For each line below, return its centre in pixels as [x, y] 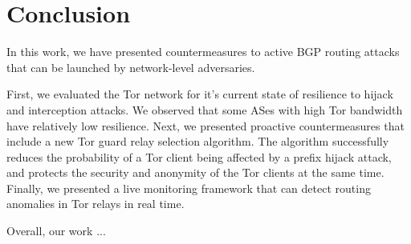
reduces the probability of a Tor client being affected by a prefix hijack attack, [199, 156]
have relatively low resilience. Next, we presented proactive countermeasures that [205, 125]
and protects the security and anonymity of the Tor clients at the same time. [195, 172]
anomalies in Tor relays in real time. [96, 204]
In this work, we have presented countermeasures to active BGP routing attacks [203, 52]
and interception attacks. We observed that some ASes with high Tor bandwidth [205, 109]
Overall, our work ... [56, 231]
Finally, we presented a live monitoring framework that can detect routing [189, 188]
